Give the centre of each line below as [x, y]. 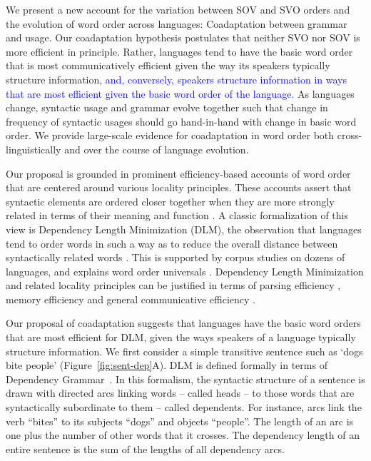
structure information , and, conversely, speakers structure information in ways [176, 79]
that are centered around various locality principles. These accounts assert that [179, 187]
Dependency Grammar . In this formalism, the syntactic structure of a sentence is [185, 379]
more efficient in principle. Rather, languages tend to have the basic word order [179, 51]
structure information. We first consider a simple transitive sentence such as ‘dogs [184, 351]
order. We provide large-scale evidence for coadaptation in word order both [170, 135]
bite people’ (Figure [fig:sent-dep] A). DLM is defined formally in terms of [167, 365]
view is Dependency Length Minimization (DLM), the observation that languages [184, 229]
